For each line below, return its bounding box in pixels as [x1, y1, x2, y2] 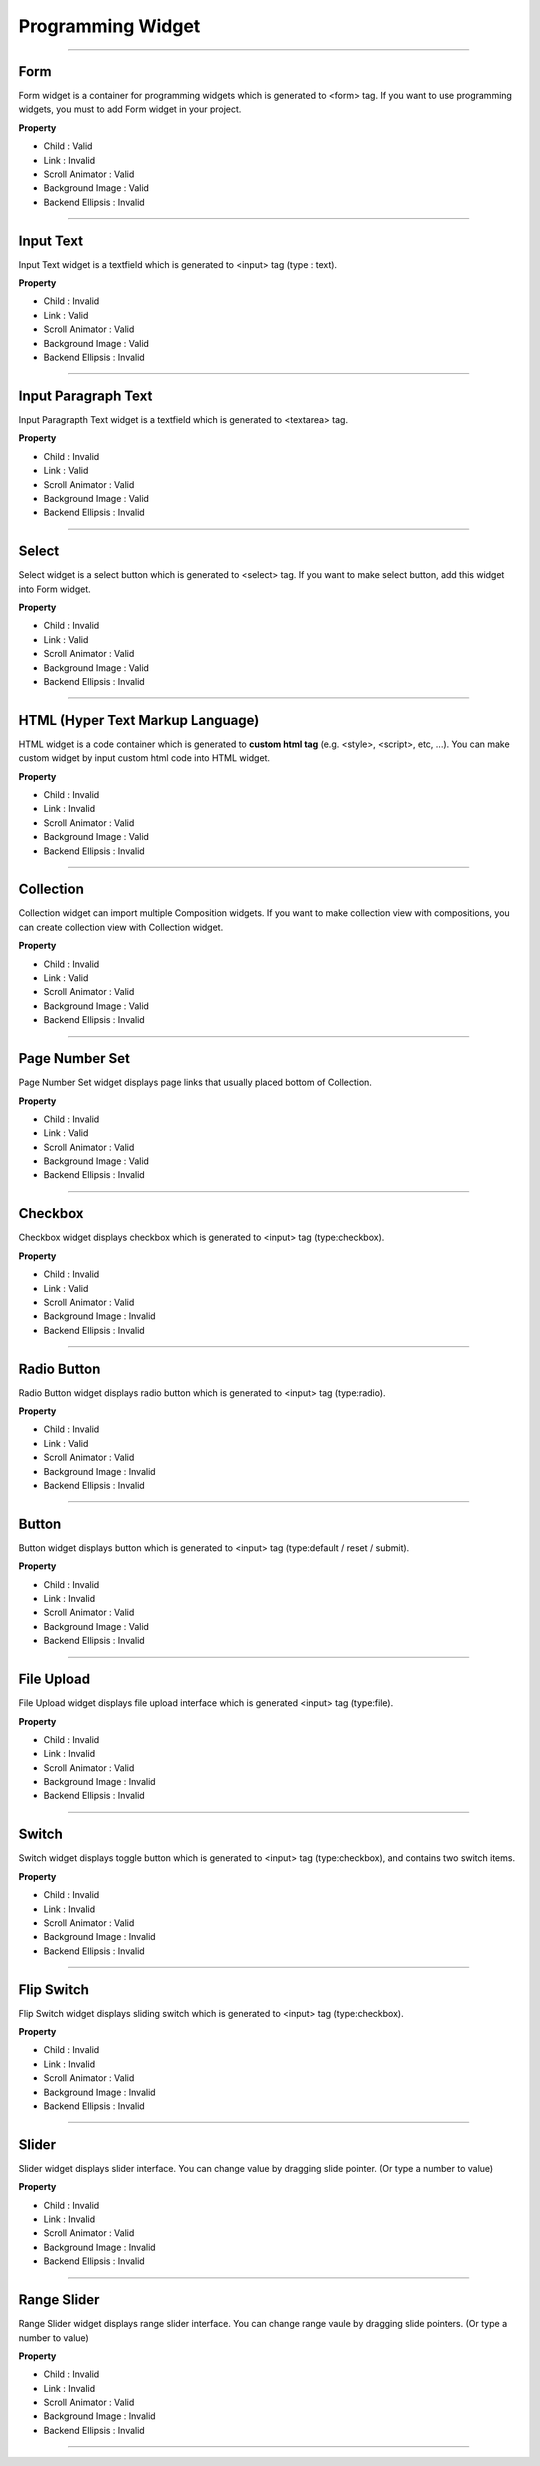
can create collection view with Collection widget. [18, 921, 224, 933]
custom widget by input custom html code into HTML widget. [18, 752, 270, 764]
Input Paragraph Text [18, 387, 153, 404]
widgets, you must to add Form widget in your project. [18, 103, 242, 115]
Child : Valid [43, 140, 93, 152]
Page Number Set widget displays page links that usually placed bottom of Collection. [18, 1076, 372, 1089]
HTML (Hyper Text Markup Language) [18, 711, 260, 729]
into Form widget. [18, 583, 92, 595]
